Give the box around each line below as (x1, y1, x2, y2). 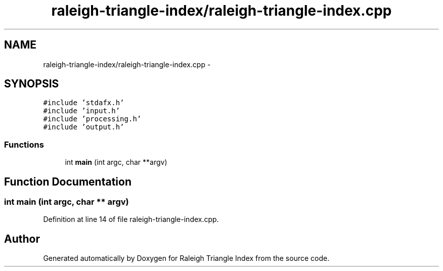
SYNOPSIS (4, 77, 59, 91)
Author (4, 232, 40, 245)
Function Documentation (4, 175, 131, 188)
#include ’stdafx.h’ (43, 99, 124, 107)
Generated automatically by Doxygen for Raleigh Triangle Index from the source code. (43, 254, 330, 263)
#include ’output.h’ (43, 123, 124, 131)
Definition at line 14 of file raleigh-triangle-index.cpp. (43, 215, 219, 224)
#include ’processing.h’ (43, 115, 142, 123)
